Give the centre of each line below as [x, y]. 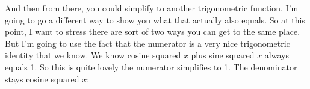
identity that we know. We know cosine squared [93, 55]
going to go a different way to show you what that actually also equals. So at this [155, 20]
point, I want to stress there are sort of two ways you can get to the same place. [153, 32]
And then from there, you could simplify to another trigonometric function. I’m [152, 8]
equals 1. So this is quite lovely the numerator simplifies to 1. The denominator [151, 66]
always [277, 55]
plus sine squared [223, 55]
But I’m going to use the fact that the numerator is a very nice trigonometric [147, 43]
